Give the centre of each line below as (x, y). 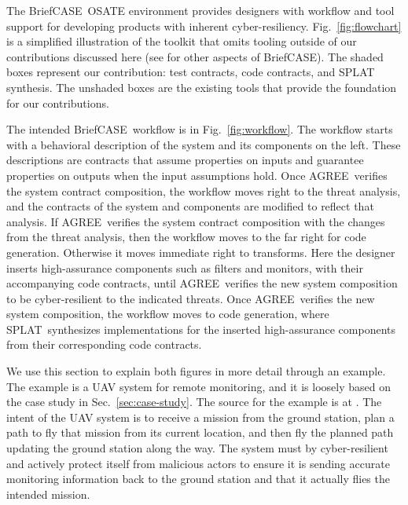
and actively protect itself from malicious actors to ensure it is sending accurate (198, 463)
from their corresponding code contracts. (104, 344)
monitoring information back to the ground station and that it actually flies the (198, 479)
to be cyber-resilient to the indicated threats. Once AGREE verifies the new (191, 298)
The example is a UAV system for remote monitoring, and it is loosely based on (198, 386)
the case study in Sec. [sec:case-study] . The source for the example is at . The (194, 402)
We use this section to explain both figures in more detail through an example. (196, 371)
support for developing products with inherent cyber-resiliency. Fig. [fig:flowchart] (204, 26)
